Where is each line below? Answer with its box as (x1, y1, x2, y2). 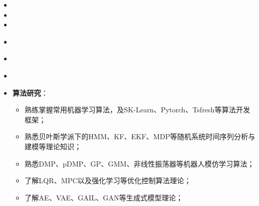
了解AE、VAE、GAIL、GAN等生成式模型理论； (24, 192, 183, 202)
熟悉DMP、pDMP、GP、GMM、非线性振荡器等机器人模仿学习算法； (24, 158, 254, 169)
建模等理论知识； (24, 141, 82, 151)
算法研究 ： (12, 87, 48, 98)
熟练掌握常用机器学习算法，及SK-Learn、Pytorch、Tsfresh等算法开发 (24, 104, 250, 115)
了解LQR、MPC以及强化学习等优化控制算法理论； (24, 175, 192, 186)
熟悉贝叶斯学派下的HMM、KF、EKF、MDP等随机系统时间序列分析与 (24, 131, 255, 142)
